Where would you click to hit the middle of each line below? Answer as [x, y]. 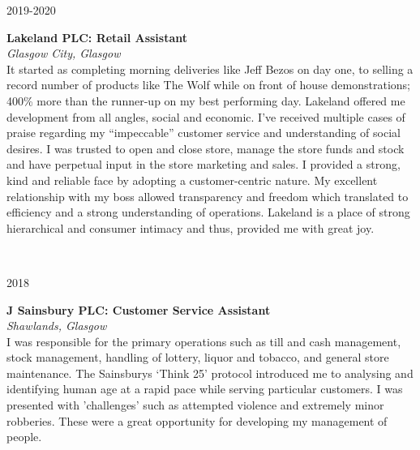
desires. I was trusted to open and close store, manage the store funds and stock [206, 148]
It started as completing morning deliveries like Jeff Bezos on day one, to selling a [210, 69]
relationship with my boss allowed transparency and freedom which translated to [208, 196]
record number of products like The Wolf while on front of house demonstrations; [208, 85]
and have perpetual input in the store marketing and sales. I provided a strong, [204, 164]
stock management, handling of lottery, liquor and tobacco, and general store [198, 357]
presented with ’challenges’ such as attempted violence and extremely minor [195, 405]
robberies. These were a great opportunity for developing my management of [197, 420]
